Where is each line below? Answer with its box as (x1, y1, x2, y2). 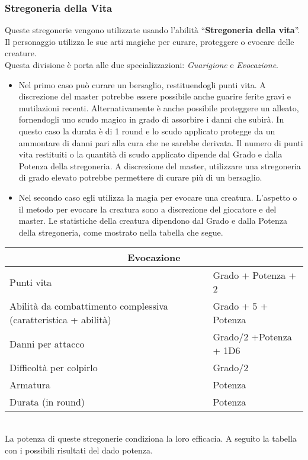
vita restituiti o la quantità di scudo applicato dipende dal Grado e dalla (18, 148, 283, 160)
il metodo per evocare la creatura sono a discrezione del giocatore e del (18, 202, 277, 215)
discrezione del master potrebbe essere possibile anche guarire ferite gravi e (18, 90, 291, 102)
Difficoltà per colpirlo (9, 361, 98, 375)
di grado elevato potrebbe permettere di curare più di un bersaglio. (18, 171, 262, 184)
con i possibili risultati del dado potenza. (5, 443, 153, 456)
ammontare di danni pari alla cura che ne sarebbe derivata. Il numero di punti (18, 136, 303, 149)
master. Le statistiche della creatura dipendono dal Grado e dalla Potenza (18, 214, 287, 227)
